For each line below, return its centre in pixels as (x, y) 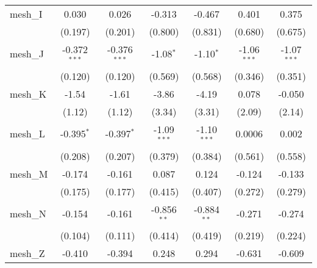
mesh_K (28, 93)
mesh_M (29, 173)
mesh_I (26, 14)
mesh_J (27, 54)
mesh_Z (27, 253)
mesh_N (28, 213)
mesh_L (27, 134)
